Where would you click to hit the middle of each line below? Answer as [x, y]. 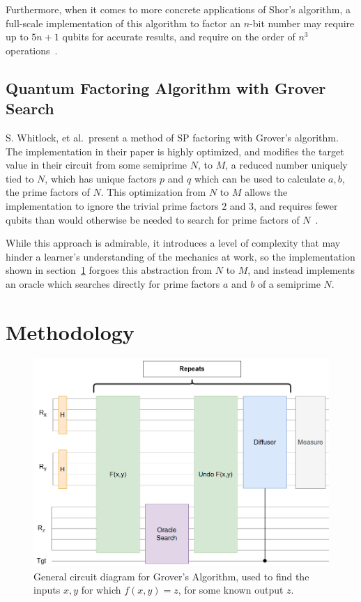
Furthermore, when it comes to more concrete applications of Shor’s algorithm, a [178, 9]
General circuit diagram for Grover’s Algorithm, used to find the [171, 576]
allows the [266, 192]
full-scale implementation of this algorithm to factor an [123, 23]
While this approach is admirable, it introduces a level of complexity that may [173, 243]
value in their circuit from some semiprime [97, 165]
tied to [20, 178]
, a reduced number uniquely [286, 165]
